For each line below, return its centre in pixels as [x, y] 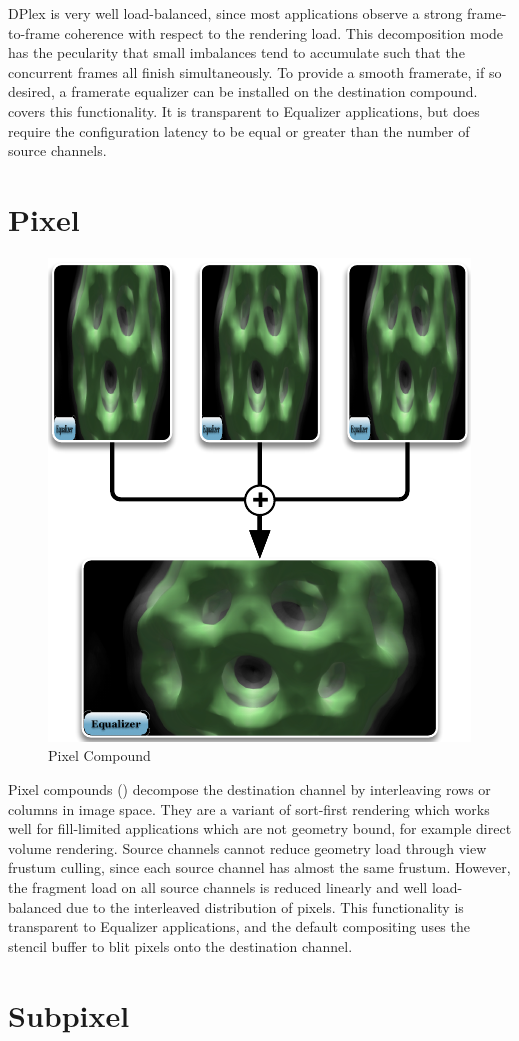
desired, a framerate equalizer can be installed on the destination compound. [243, 91]
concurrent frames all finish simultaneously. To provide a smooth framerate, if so [255, 71]
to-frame [34, 32]
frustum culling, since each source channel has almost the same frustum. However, [259, 867]
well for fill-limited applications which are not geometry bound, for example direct [260, 828]
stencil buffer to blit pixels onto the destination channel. [180, 945]
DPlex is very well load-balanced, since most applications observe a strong [235, 13]
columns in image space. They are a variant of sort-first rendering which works [249, 808]
